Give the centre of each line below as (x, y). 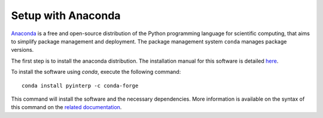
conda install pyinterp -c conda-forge (80, 86)
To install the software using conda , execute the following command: (96, 72)
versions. (22, 50)
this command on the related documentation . (66, 107)
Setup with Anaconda (66, 15)
